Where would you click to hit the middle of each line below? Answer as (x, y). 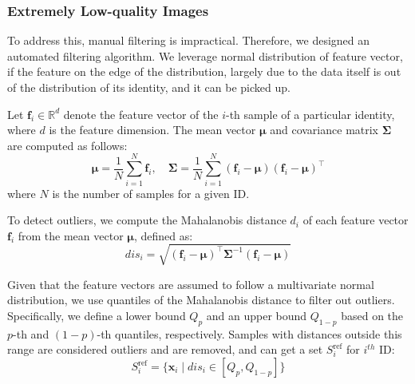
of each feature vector (356, 220)
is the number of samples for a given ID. (151, 193)
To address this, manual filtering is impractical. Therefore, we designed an (189, 40)
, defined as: (163, 235)
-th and (31, 333)
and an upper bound (257, 316)
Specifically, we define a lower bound (97, 316)
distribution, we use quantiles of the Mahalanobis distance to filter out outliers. (201, 300)
